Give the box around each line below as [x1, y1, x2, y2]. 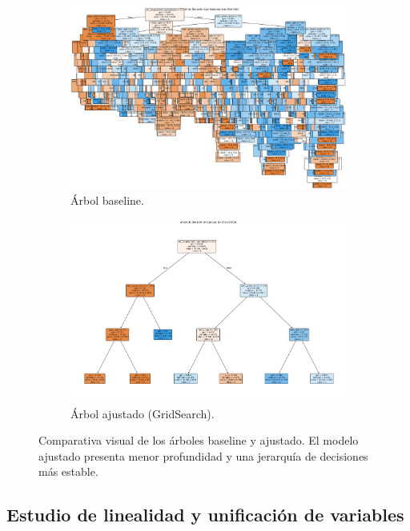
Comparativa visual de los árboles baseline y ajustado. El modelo [38, 432, 359, 449]
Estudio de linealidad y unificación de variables [6, 502, 404, 527]
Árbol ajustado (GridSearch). [70, 405, 215, 421]
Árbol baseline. [70, 191, 144, 208]
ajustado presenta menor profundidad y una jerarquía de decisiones [38, 447, 368, 464]
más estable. [38, 463, 98, 480]
